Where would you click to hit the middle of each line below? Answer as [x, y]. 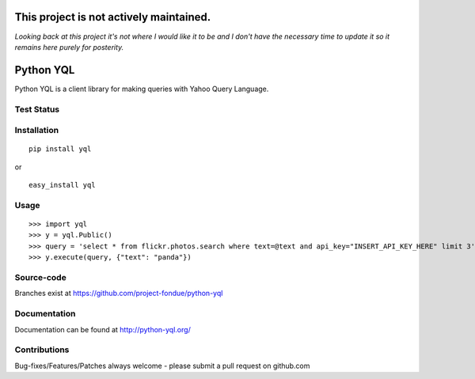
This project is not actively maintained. [113, 17]
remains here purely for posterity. [69, 47]
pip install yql [60, 149]
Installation [37, 131]
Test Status [37, 109]
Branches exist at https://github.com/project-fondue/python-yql [119, 294]
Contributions [42, 350]
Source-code [40, 277]
